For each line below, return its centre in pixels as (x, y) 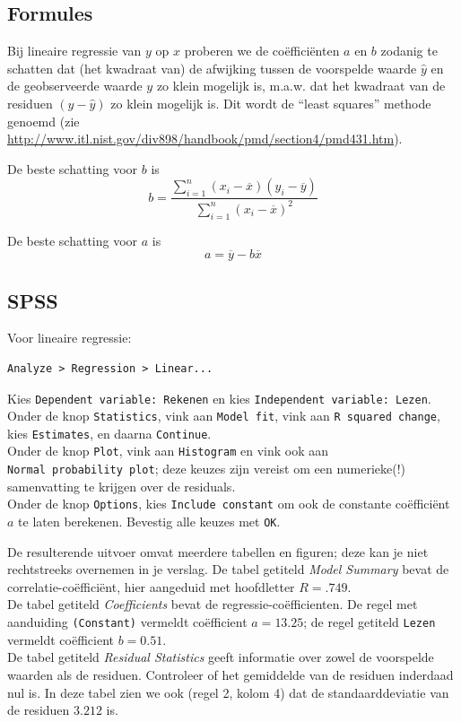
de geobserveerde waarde (75, 86)
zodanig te (409, 51)
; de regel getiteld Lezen (370, 622)
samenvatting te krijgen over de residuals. (122, 486)
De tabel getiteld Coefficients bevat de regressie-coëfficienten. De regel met (213, 604)
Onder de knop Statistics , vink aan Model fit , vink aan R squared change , (224, 416)
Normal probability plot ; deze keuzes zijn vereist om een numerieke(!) (207, 469)
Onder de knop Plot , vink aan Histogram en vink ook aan (168, 451)
